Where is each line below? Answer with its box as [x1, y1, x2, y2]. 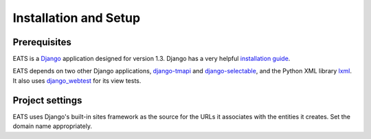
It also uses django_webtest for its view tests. [12, 76, 142, 85]
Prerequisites [12, 36, 71, 48]
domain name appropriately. [12, 122, 93, 130]
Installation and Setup [12, 10, 141, 25]
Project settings [12, 94, 82, 106]
